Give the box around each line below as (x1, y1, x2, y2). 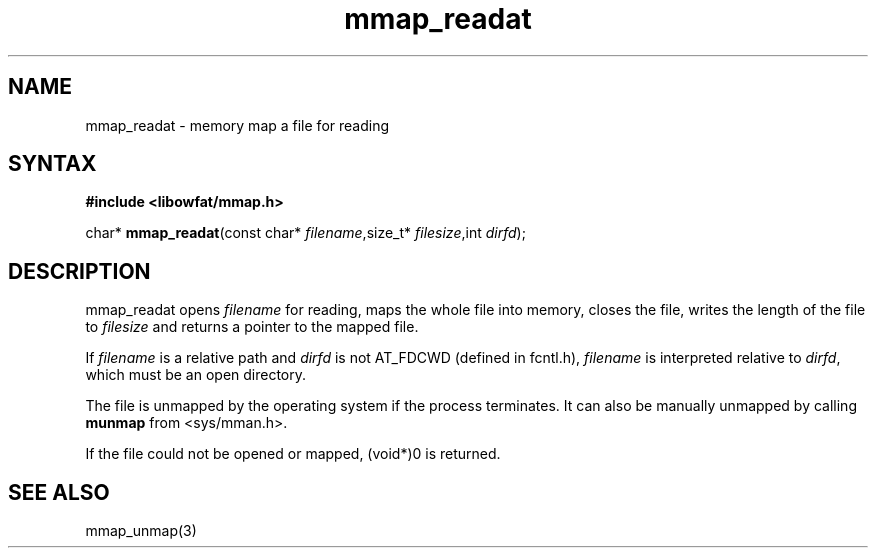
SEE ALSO (8, 479, 110, 505)
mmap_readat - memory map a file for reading (85, 116, 390, 134)
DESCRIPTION (8, 258, 151, 284)
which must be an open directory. (85, 366, 307, 384)
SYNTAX (8, 151, 97, 177)
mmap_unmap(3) (85, 522, 197, 540)
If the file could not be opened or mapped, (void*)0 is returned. (85, 445, 501, 463)
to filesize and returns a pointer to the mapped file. (85, 318, 419, 336)
